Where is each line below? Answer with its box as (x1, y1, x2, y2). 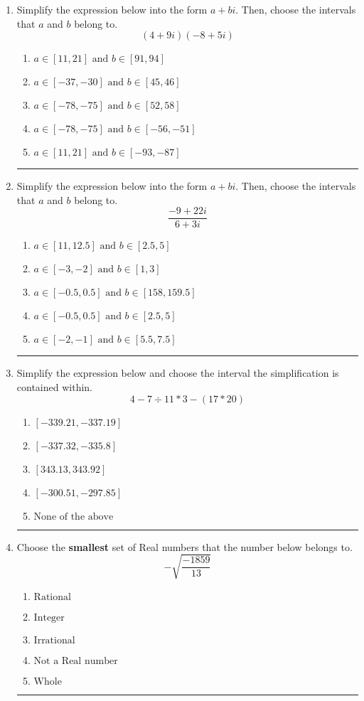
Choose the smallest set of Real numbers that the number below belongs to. (16, 539, 353, 554)
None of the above (33, 511, 114, 522)
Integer (33, 612, 65, 623)
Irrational (33, 635, 75, 646)
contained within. (16, 380, 92, 395)
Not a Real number (33, 655, 118, 666)
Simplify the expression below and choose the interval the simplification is (16, 365, 339, 380)
